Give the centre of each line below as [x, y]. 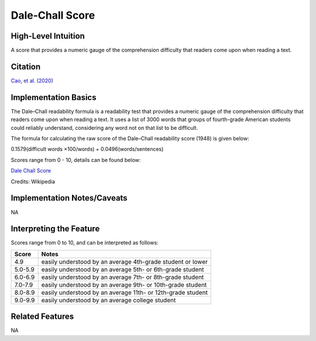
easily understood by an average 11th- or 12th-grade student [124, 292]
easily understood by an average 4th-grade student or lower [124, 261]
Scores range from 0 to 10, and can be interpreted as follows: [85, 243]
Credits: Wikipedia [33, 181]
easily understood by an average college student [109, 300]
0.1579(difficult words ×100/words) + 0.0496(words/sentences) [87, 149]
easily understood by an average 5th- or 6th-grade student [123, 269]
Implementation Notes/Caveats [69, 198]
